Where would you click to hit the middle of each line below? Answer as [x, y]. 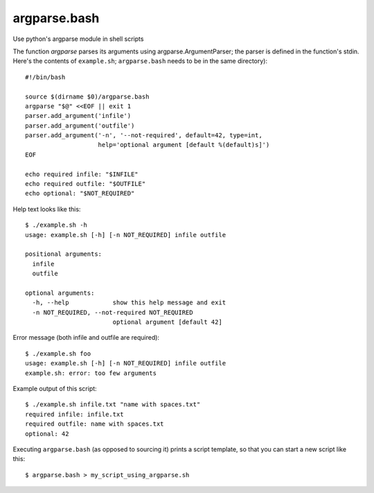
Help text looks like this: [47, 209]
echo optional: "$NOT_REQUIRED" [80, 193]
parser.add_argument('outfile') [80, 126]
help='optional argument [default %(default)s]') [184, 145]
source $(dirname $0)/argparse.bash [87, 96]
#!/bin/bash [45, 77]
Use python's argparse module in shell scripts [78, 39]
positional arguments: [64, 254]
